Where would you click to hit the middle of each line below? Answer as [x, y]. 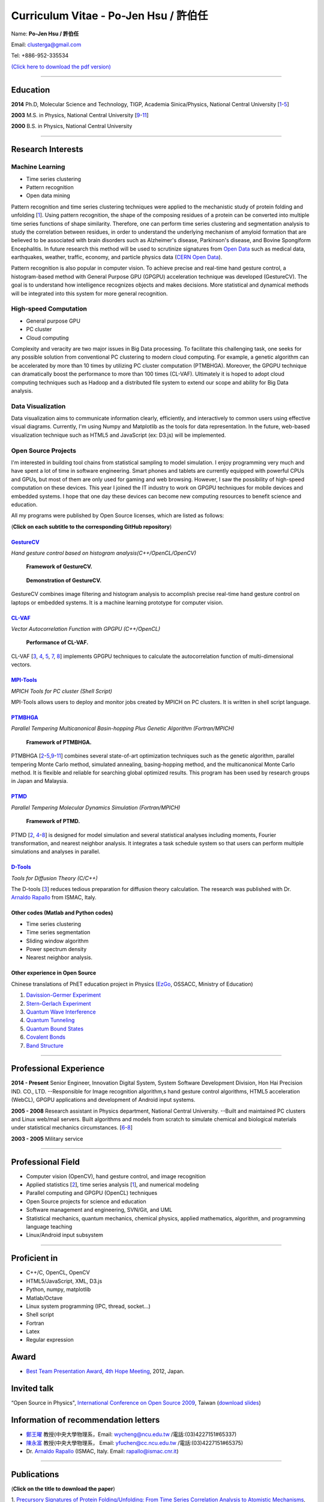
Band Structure [45, 1045]
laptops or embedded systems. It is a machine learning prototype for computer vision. [117, 602]
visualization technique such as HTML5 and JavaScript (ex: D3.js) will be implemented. [118, 435]
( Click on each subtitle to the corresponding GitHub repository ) [91, 526]
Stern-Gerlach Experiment [58, 1003]
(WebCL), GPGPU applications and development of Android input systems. [103, 1100]
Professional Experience [58, 1069]
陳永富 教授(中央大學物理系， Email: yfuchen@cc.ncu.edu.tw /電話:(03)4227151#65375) [135, 1443]
